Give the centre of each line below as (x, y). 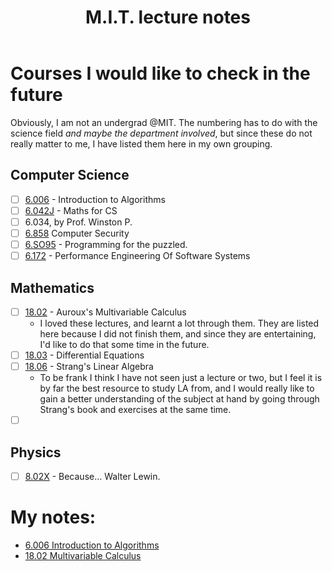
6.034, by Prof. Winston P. (78, 222)
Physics (36, 452)
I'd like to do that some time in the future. (124, 344)
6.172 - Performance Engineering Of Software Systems (137, 256)
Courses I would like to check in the (160, 73)
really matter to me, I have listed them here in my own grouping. (141, 143)
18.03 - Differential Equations (84, 355)
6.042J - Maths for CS (71, 210)
